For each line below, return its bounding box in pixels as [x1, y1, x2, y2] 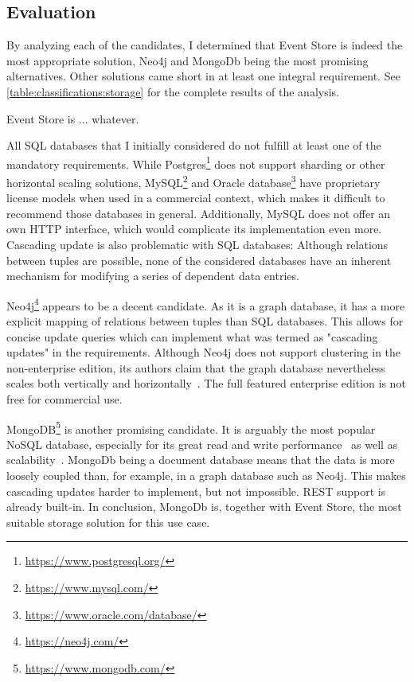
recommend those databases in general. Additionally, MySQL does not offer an [6, 205, 391, 221]
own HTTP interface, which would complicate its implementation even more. [6, 220, 382, 237]
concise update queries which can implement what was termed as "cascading [6, 328, 378, 345]
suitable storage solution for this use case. [6, 513, 210, 530]
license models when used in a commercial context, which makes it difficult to [6, 189, 385, 206]
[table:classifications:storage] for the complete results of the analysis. [6, 83, 340, 99]
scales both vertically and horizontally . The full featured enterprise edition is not [6, 375, 406, 392]
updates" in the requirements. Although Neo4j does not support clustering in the [6, 344, 401, 360]
